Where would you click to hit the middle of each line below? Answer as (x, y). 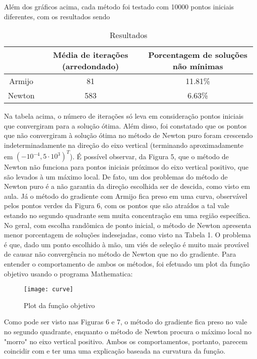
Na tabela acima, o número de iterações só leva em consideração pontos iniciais (124, 116)
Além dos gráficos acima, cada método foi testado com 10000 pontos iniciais (119, 6)
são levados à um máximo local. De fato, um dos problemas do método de (116, 176)
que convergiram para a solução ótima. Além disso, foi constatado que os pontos (125, 125)
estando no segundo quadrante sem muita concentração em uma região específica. (127, 215)
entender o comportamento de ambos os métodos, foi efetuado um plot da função (127, 264)
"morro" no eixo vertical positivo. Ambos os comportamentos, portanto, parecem (126, 341)
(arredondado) (90, 66)
